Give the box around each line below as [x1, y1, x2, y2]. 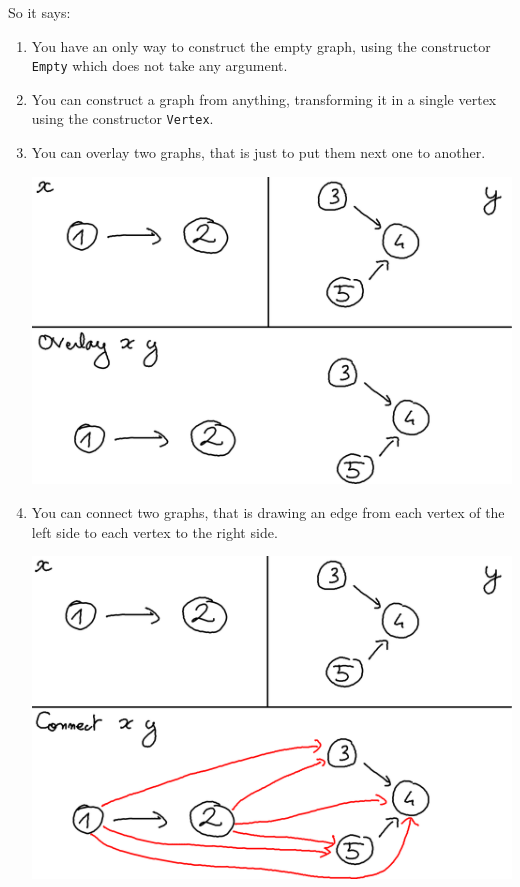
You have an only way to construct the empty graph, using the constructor [31, 35, 491, 56]
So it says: [8, 2, 71, 22]
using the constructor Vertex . [31, 108, 214, 129]
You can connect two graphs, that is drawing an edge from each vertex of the [31, 501, 505, 522]
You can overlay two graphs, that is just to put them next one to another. [31, 142, 486, 163]
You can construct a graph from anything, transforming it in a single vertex [31, 88, 497, 109]
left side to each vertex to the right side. [31, 521, 278, 542]
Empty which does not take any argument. [31, 55, 288, 76]
